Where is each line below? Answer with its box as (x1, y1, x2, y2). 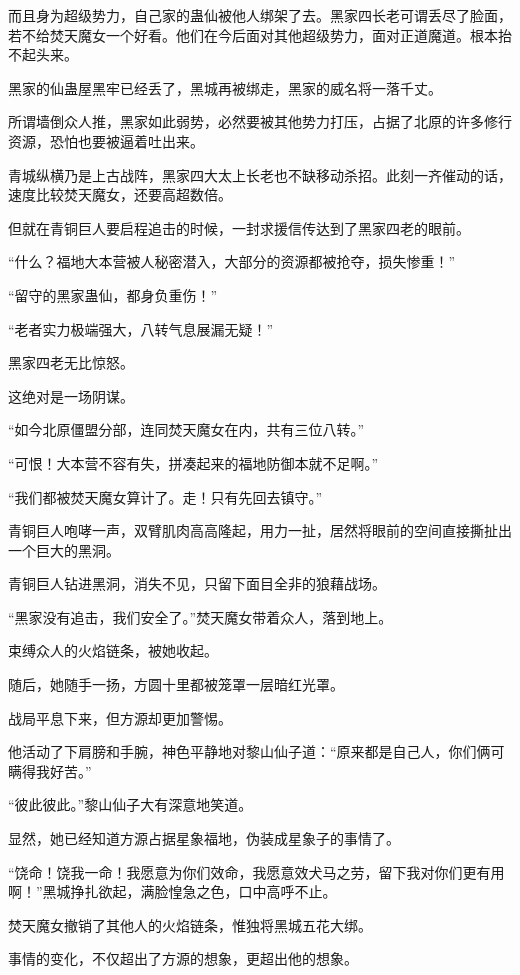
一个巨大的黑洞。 (8, 539, 120, 560)
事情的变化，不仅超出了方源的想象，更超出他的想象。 (8, 948, 358, 969)
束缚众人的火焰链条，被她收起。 (8, 640, 218, 661)
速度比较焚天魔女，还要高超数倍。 (8, 184, 232, 205)
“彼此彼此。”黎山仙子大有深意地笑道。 (8, 794, 253, 815)
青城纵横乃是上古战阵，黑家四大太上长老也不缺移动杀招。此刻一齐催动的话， (8, 164, 512, 185)
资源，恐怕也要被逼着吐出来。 (8, 130, 204, 151)
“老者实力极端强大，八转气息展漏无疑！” (8, 318, 274, 339)
